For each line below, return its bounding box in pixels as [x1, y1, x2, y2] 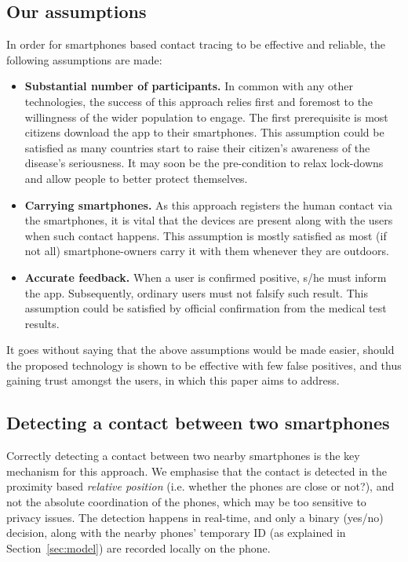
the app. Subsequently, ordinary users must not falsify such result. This [24, 284, 368, 301]
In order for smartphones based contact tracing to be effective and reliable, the [6, 36, 386, 53]
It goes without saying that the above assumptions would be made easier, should [6, 341, 395, 358]
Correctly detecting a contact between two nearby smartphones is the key [6, 447, 360, 464]
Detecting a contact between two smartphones [6, 411, 390, 435]
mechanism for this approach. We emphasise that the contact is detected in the [6, 462, 387, 479]
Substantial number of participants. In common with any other [24, 78, 353, 94]
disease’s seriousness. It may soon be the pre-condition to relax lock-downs [24, 155, 384, 171]
